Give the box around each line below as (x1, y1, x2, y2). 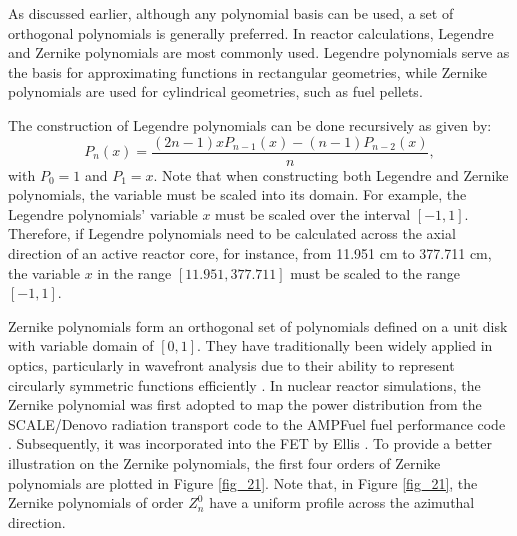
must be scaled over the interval (215, 203, 411, 224)
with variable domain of (8, 335, 154, 356)
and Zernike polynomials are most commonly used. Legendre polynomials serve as (8, 42, 510, 63)
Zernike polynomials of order (8, 492, 184, 513)
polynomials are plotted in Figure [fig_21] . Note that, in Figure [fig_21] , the (8, 472, 478, 493)
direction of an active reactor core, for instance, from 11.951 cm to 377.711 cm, (8, 243, 492, 263)
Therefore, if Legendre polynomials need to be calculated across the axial (8, 223, 456, 244)
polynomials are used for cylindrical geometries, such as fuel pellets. (8, 81, 423, 102)
